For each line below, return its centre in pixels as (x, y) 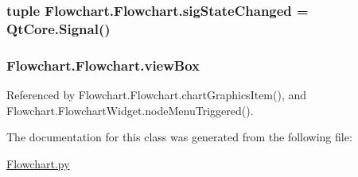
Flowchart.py (38, 163)
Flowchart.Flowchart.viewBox (103, 65)
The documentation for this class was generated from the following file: (179, 137)
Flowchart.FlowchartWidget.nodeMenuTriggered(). (130, 110)
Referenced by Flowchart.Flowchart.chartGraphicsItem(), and (157, 94)
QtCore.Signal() (58, 28)
